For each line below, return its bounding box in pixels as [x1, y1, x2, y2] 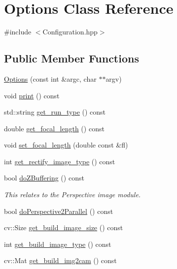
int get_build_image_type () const [4, 239, 111, 249]
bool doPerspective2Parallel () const [4, 206, 113, 216]
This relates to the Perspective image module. [4, 189, 141, 200]
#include [4, 27, 32, 37]
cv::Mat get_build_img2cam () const [4, 255, 117, 266]
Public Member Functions [4, 51, 139, 66]
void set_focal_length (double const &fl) [4, 140, 128, 150]
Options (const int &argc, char [4, 73, 97, 84]
